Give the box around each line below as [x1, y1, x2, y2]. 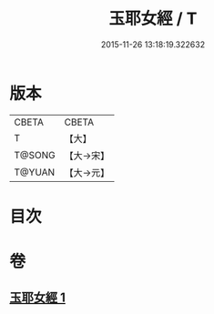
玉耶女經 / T [108, 8, 198, 29]
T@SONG [14, 148, 56, 161]
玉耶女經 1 [9, 290, 66, 306]
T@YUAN [14, 166, 56, 178]
